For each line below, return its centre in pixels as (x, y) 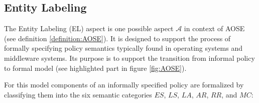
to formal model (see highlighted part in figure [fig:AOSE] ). (95, 68)
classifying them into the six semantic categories (78, 94)
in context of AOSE (214, 28)
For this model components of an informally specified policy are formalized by (124, 85)
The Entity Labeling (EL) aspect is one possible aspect (89, 28)
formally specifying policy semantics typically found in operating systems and (123, 48)
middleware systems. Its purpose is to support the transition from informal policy (129, 58)
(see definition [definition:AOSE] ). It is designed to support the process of (117, 38)
